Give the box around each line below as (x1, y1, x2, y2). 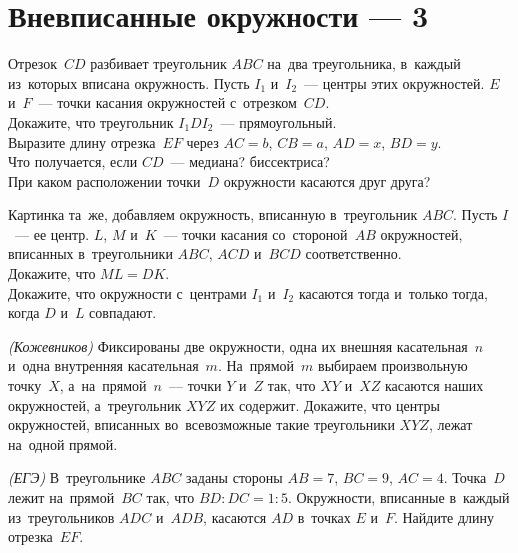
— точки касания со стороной (163, 223, 348, 244)
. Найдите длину (393, 506, 494, 527)
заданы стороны (186, 467, 283, 488)
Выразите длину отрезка (8, 131, 156, 152)
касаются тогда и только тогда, (298, 282, 488, 303)
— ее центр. (14, 223, 90, 244)
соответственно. (305, 243, 402, 264)
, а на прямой (59, 375, 147, 396)
